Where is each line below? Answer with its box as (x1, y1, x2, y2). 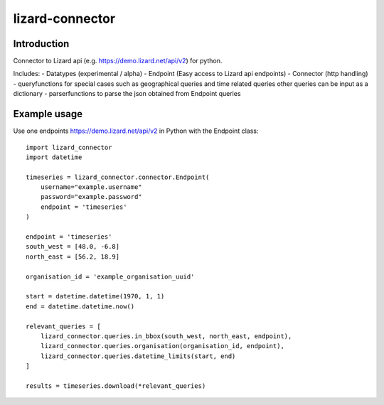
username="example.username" (40, 183, 142, 191)
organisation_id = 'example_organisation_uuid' (26, 272, 195, 281)
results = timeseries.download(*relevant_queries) (26, 382, 206, 390)
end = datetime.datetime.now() (26, 302, 135, 310)
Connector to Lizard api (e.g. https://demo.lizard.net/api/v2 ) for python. (13, 57, 223, 65)
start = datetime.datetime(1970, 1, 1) (26, 292, 165, 301)
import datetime (26, 153, 82, 161)
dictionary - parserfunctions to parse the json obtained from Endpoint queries (13, 90, 241, 98)
